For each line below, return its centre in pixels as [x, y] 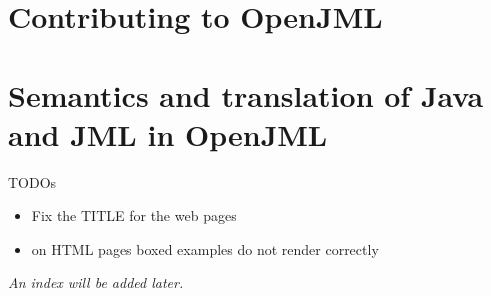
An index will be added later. [96, 282]
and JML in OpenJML [168, 133]
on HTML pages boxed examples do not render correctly [205, 248]
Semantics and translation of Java [246, 94]
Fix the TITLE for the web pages [134, 215]
